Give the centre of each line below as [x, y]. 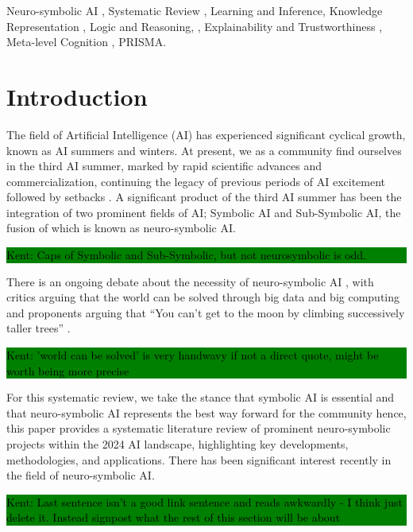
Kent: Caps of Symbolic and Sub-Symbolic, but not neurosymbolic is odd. [186, 255]
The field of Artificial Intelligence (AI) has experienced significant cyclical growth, [206, 134]
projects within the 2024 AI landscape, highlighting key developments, [178, 444]
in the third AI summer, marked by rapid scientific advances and [164, 166]
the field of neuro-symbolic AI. [81, 475]
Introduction [77, 96]
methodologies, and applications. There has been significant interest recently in [199, 459]
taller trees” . [39, 328]
